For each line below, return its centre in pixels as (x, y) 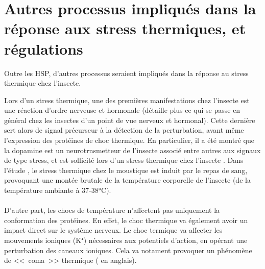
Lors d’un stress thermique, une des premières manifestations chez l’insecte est (127, 100)
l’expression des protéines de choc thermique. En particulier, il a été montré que (129, 140)
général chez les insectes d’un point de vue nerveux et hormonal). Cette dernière (130, 120)
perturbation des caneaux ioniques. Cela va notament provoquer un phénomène (128, 250)
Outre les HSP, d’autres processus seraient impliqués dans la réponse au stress (126, 73)
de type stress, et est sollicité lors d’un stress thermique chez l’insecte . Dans (124, 160)
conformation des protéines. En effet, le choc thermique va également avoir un (126, 220)
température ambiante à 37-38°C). (58, 190)
